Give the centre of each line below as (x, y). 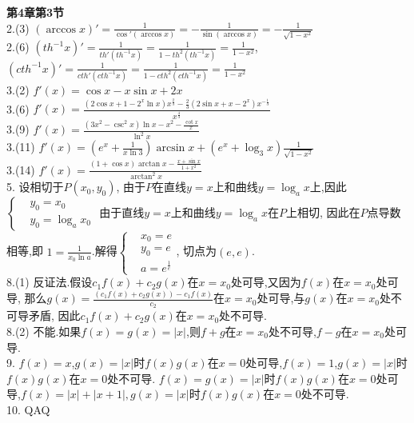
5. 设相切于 (35, 187)
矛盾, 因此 (54, 315)
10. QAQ (28, 409)
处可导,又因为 (266, 282)
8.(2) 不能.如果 (44, 331)
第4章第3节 (36, 12)
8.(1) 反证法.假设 (50, 282)
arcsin (171, 148)
